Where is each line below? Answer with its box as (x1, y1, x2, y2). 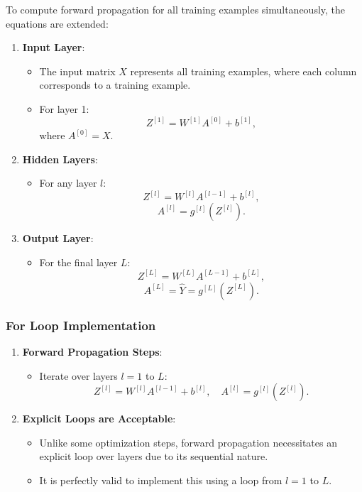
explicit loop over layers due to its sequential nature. (39, 449, 268, 464)
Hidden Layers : (22, 151, 98, 166)
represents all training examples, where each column (130, 63, 357, 78)
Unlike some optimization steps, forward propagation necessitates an (39, 434, 337, 449)
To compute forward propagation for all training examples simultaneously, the (6, 2, 346, 16)
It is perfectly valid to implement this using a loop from (39, 473, 283, 488)
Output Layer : (22, 231, 94, 246)
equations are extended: (6, 16, 109, 31)
